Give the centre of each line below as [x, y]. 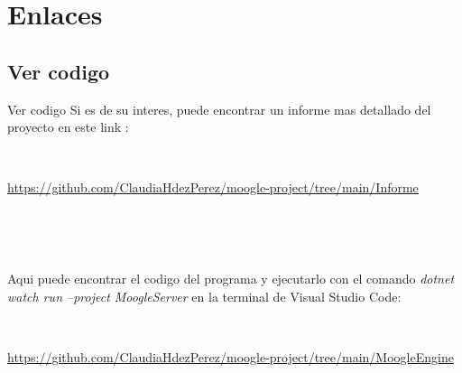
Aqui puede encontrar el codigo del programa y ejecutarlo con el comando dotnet [231, 279]
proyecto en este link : [68, 127]
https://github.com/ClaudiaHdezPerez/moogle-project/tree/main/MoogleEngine [231, 356]
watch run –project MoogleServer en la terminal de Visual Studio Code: [204, 296]
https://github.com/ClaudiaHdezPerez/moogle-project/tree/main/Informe [213, 187]
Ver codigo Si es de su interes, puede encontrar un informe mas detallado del [219, 109]
